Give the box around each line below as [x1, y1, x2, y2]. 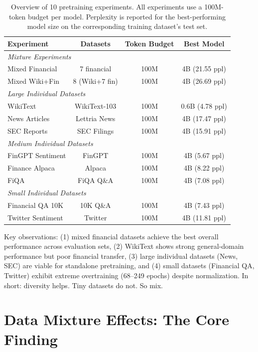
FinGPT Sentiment [7, 150, 66, 161]
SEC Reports [7, 125, 48, 136]
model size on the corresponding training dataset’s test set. [27, 21, 208, 31]
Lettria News [76, 113, 116, 123]
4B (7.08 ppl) [183, 175, 225, 185]
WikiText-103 [75, 101, 117, 111]
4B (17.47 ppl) [182, 113, 226, 123]
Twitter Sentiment [7, 212, 63, 222]
